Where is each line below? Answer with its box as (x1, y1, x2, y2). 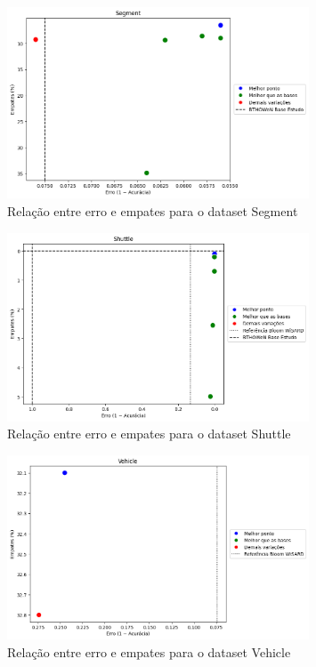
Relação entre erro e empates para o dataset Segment (7, 201, 298, 220)
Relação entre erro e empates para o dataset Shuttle (7, 424, 291, 443)
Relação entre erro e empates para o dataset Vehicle (7, 642, 291, 661)
